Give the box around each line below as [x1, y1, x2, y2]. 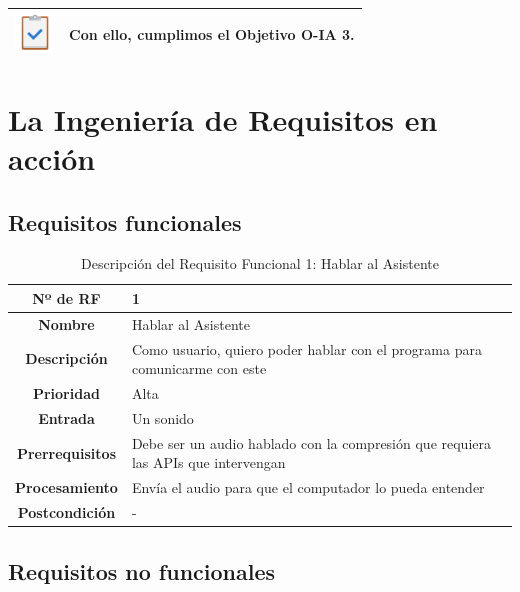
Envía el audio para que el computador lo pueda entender [131, 477, 485, 498]
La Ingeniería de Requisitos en [8, 98, 438, 139]
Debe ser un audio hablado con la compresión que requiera [131, 432, 491, 453]
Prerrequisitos [16, 442, 116, 463]
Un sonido [131, 407, 194, 428]
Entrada [38, 407, 95, 428]
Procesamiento [15, 477, 118, 498]
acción [8, 137, 96, 178]
